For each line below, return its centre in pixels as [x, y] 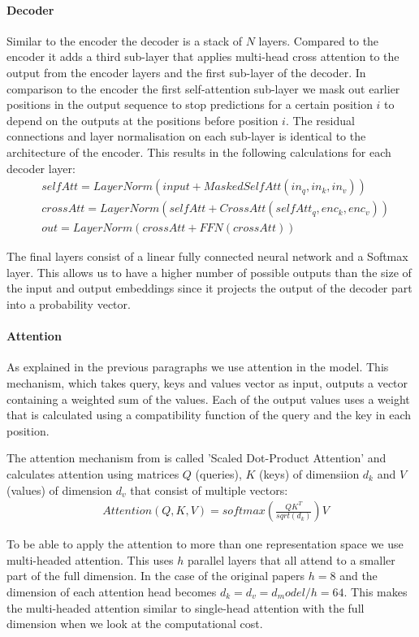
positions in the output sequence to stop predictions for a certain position [190, 104]
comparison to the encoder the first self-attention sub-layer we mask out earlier [203, 88]
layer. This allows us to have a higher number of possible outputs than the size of [209, 272]
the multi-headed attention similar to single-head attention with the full [186, 607]
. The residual [320, 120]
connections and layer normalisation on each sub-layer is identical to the [186, 136]
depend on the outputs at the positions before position [143, 120]
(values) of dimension [60, 490]
